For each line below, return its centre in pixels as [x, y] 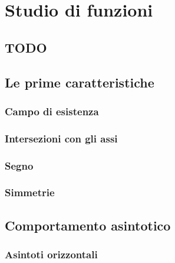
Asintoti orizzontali [51, 254]
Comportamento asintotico [88, 225]
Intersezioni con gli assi [61, 138]
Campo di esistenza [52, 111]
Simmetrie [30, 192]
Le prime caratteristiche [80, 82]
